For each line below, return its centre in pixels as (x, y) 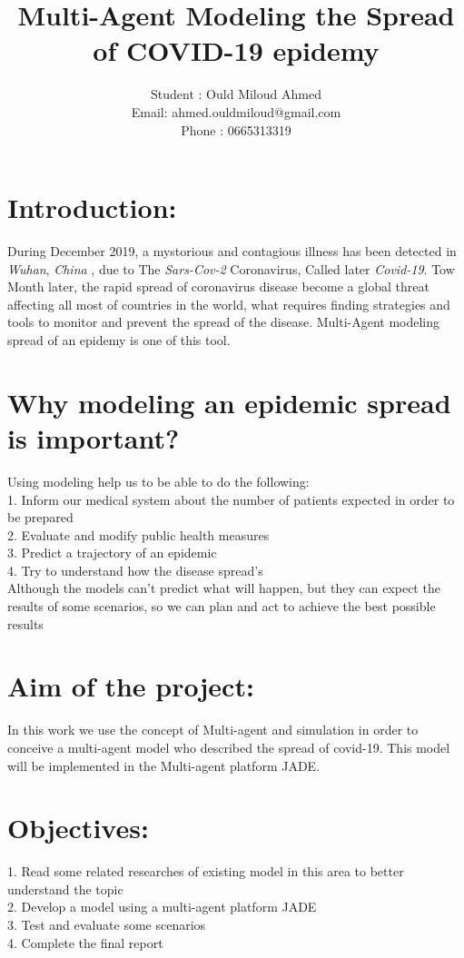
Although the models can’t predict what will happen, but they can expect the (224, 588)
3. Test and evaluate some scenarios (107, 925)
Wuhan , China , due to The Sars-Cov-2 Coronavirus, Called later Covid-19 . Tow (231, 268)
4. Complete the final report (85, 942)
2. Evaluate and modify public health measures (138, 534)
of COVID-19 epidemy (236, 50)
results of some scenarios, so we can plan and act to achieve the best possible (222, 606)
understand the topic (65, 889)
